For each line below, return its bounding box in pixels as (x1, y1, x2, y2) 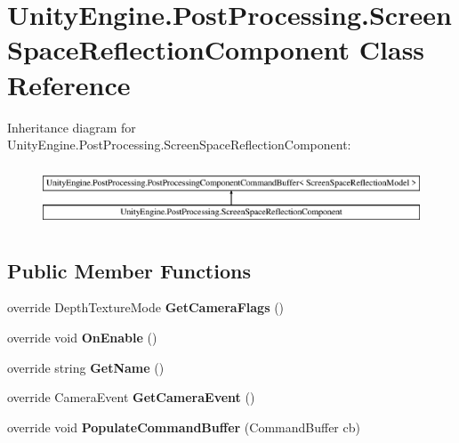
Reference (7, 66, 131, 102)
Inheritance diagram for (7, 117, 136, 136)
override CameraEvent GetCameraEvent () (7, 388, 255, 407)
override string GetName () (7, 358, 165, 376)
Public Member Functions (7, 256, 251, 284)
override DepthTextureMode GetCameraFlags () (7, 298, 285, 317)
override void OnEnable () (7, 328, 157, 347)
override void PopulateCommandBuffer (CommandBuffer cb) (7, 417, 360, 436)
